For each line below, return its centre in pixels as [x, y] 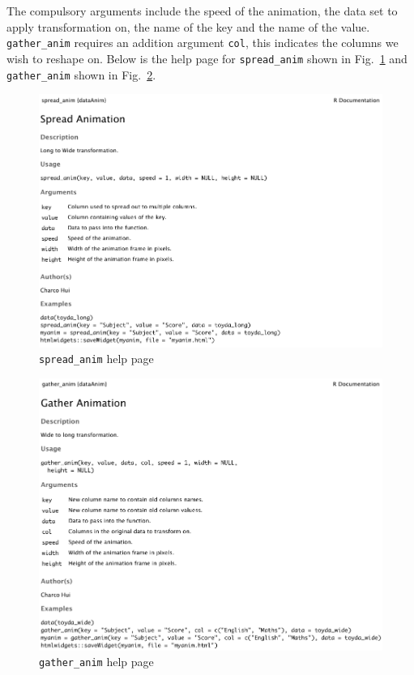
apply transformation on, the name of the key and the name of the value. [188, 26]
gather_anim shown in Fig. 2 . [81, 74]
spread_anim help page [96, 359]
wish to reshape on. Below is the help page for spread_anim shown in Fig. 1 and [207, 58]
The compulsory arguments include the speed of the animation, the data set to [202, 11]
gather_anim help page [96, 662]
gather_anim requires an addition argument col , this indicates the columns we [203, 43]
